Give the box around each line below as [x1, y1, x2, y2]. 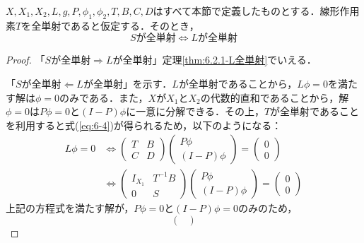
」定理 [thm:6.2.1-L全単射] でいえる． [152, 52, 317, 67]
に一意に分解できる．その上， [126, 104, 264, 119]
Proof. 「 [6, 52, 45, 67]
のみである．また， [59, 90, 148, 105]
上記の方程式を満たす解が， [6, 201, 134, 215]
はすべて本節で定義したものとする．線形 [153, 4, 340, 18]
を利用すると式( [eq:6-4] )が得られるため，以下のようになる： [6, 117, 282, 132]
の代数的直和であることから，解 [200, 90, 349, 105]
